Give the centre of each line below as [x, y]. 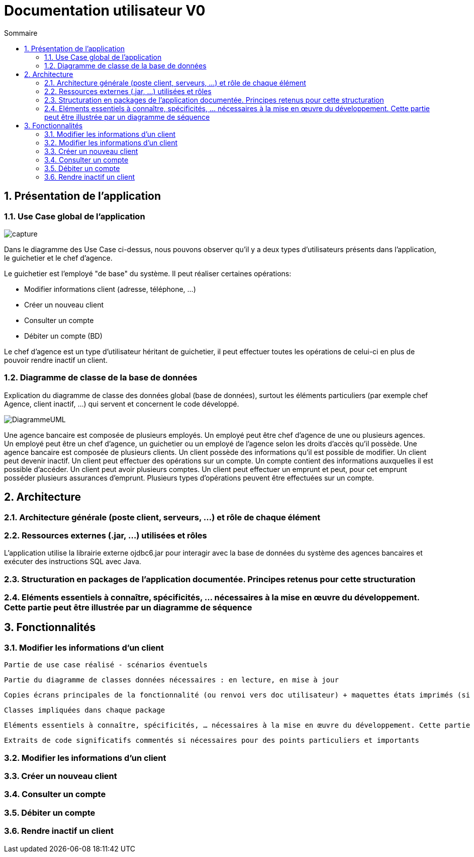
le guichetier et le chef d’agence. [58, 258]
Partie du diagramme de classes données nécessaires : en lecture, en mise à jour [171, 680]
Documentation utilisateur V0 [105, 11]
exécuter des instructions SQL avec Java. [73, 562]
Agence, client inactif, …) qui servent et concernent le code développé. [122, 404]
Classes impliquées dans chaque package [85, 710]
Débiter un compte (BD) [63, 336]
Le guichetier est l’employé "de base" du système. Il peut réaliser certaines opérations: [148, 273]
